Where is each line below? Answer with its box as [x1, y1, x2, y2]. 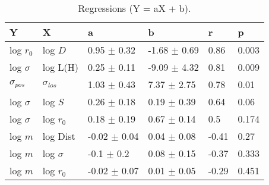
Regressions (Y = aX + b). [78, 1, 191, 15]
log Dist [42, 129, 75, 143]
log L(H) [42, 60, 79, 74]
